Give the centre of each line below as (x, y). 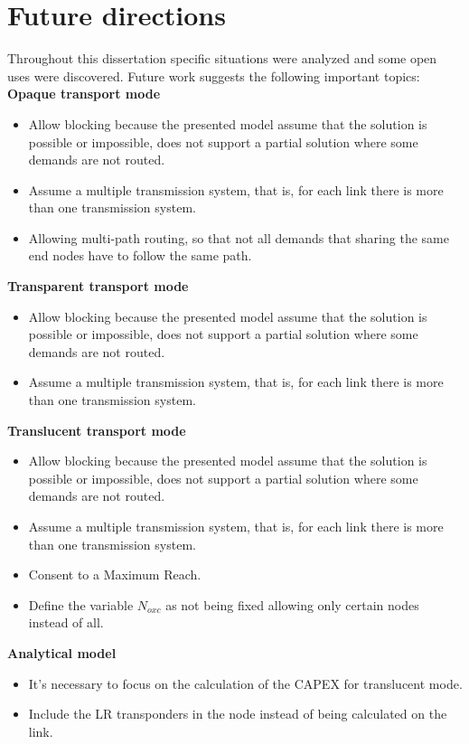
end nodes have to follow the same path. (140, 255)
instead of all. (66, 622)
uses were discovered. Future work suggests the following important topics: (214, 75)
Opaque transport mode (84, 94)
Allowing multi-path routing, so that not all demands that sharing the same (239, 237)
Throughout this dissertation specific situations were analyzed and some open (222, 58)
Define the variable (81, 604)
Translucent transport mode (97, 430)
